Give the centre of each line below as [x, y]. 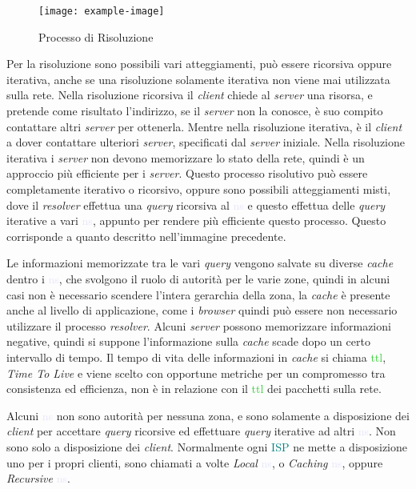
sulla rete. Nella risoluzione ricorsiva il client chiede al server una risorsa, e [190, 95]
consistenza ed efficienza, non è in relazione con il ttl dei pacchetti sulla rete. [194, 389]
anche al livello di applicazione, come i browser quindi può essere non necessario [202, 310]
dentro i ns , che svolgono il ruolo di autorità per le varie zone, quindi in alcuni [198, 278]
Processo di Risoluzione [96, 36]
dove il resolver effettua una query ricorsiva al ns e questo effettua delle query [196, 204]
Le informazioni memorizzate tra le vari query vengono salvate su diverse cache [200, 263]
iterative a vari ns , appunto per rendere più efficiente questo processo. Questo [196, 220]
